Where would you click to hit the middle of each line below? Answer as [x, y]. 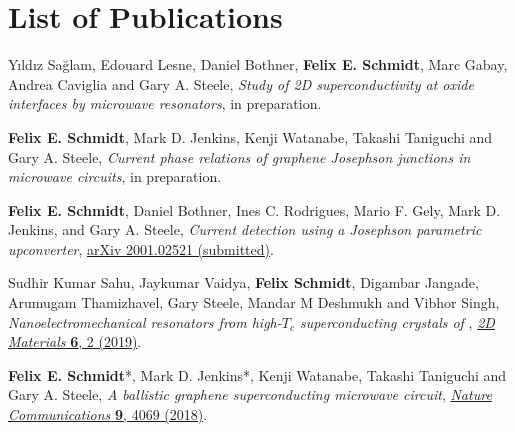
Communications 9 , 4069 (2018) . [108, 414]
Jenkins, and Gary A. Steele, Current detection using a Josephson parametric [245, 229]
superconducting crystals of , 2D [397, 321]
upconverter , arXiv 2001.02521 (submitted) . [141, 248]
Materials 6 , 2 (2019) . [75, 341]
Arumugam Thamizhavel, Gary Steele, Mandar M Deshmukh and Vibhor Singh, [254, 302]
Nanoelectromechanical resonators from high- [145, 321]
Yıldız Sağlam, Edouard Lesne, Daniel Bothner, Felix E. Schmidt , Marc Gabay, [258, 64]
